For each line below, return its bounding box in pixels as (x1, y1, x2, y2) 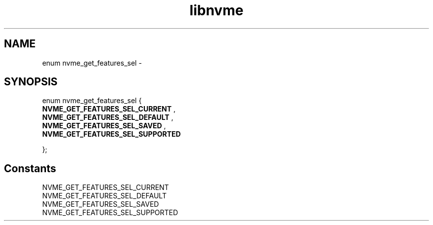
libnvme (189, 2, 244, 19)
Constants (4, 162, 56, 175)
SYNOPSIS (4, 75, 58, 88)
